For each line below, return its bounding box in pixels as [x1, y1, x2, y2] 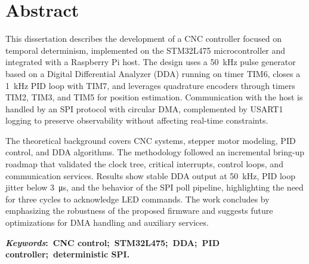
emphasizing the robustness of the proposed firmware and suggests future [5, 204, 273, 217]
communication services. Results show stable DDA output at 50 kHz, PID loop [5, 169, 295, 182]
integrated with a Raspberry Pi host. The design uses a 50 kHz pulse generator [5, 56, 296, 68]
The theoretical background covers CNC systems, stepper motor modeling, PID [5, 134, 296, 146]
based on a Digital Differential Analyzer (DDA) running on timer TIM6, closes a [5, 67, 301, 79]
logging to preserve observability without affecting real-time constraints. [5, 114, 268, 127]
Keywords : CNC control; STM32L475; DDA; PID [5, 236, 220, 248]
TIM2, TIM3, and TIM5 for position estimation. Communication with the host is [5, 91, 303, 103]
